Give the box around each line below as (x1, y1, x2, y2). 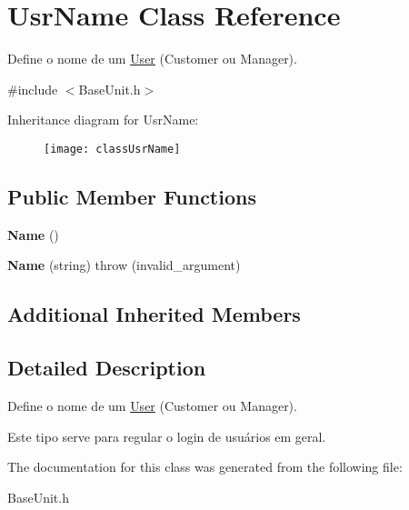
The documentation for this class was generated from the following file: (7, 457, 403, 476)
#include (7, 79, 58, 98)
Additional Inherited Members (7, 300, 301, 328)
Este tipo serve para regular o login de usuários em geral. (7, 426, 326, 445)
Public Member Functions (7, 182, 256, 210)
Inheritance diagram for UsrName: (7, 110, 199, 129)
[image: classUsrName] (44, 142, 181, 155)
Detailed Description (7, 354, 206, 382)
